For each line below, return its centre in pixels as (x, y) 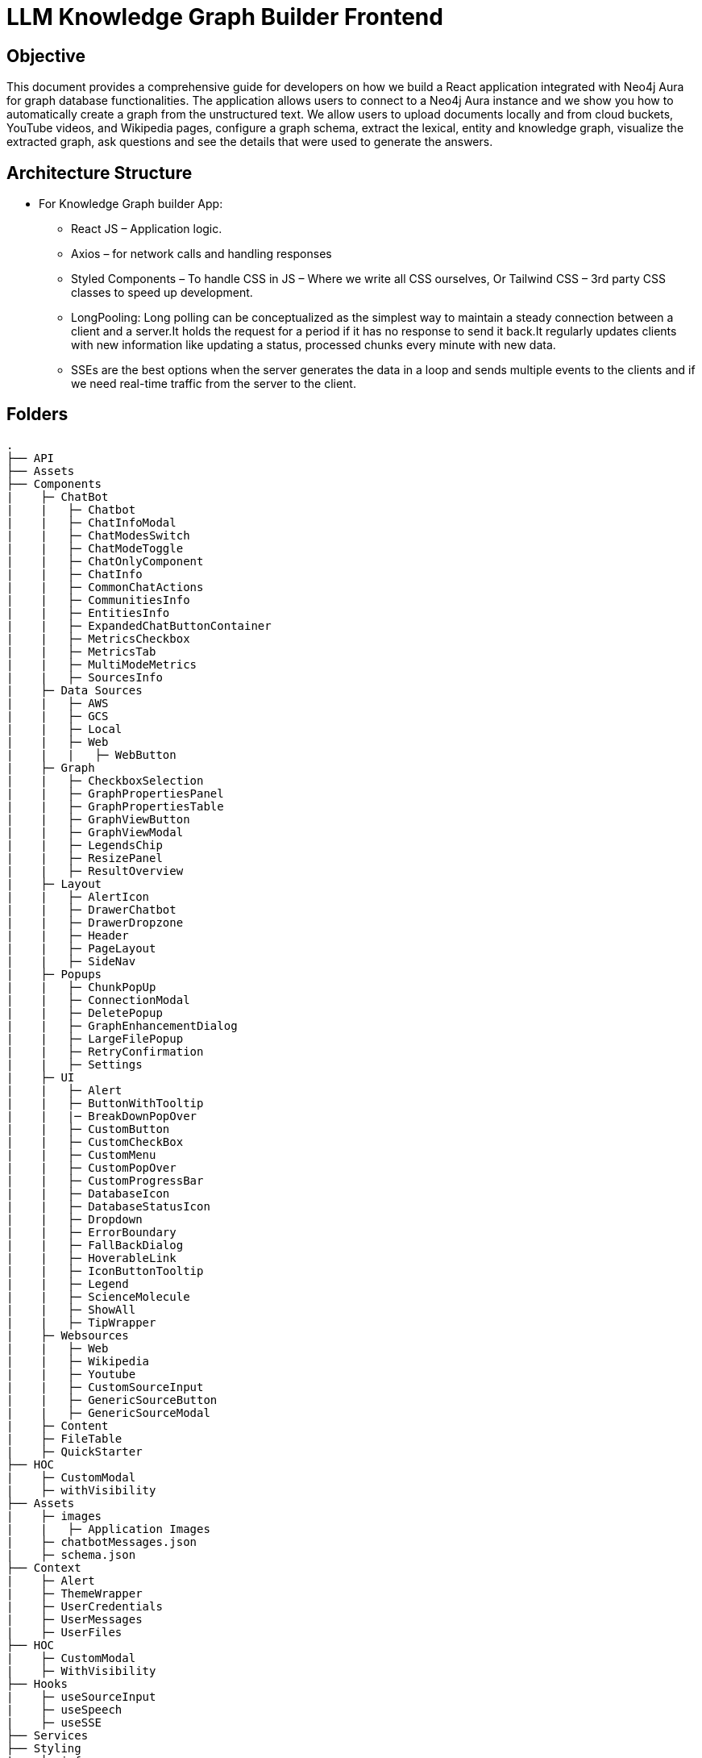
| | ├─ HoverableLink (91, 1258)
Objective (46, 56)
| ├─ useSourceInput (81, 1696)
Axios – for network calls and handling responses (201, 254)
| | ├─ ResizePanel (85, 858)
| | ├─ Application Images (108, 1529)
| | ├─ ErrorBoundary (91, 1232)
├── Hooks (37, 1683)
